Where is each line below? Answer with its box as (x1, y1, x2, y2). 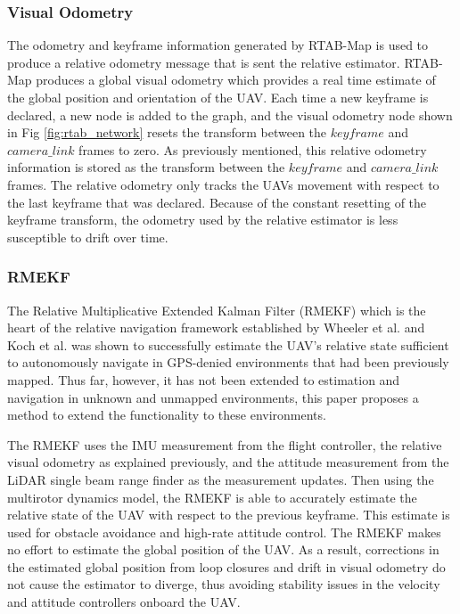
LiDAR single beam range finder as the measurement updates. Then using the (7, 470, 434, 488)
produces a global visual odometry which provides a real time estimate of (36, 70, 436, 89)
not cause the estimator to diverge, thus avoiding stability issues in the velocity (7, 575, 440, 594)
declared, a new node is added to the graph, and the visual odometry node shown (7, 105, 453, 124)
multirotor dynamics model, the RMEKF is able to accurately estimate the (7, 487, 417, 506)
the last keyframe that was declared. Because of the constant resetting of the (7, 192, 427, 211)
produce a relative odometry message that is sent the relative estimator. (7, 53, 400, 71)
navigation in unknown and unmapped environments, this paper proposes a (7, 388, 419, 406)
